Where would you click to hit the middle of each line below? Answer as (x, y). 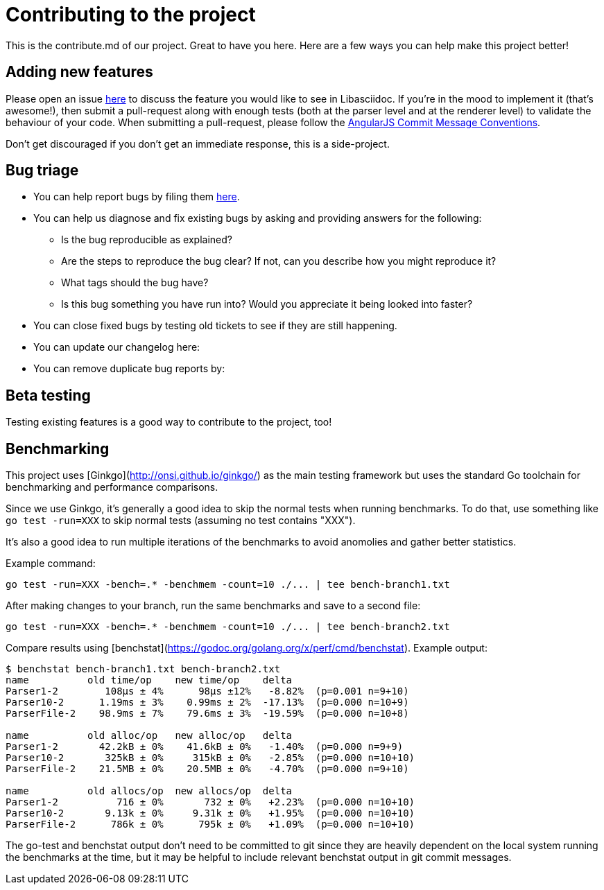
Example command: (51, 564)
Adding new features (79, 72)
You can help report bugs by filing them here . (137, 197)
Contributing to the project (131, 15)
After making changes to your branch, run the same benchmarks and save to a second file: (213, 606)
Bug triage (42, 171)
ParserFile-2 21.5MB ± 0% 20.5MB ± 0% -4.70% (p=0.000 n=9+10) (207, 769)
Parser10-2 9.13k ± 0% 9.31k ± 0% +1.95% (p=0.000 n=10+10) (210, 813)
